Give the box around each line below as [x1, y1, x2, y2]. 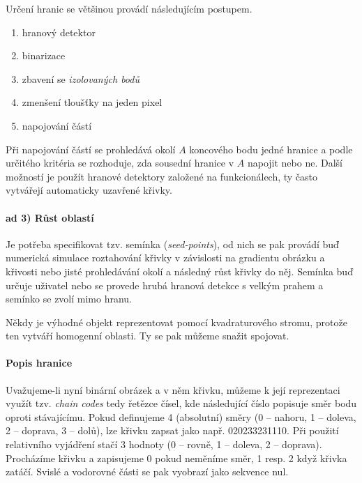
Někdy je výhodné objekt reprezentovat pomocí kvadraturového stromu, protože [6, 314, 347, 329]
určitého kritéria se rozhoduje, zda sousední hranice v [6, 155, 234, 170]
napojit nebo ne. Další [247, 155, 342, 170]
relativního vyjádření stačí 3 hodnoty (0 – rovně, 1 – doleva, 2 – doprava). [6, 437, 322, 452]
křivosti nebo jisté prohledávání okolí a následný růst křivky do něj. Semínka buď [6, 263, 353, 278]
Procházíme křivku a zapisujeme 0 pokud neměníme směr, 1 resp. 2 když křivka [6, 450, 347, 465]
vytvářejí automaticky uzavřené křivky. [6, 183, 172, 197]
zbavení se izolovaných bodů [22, 71, 139, 86]
